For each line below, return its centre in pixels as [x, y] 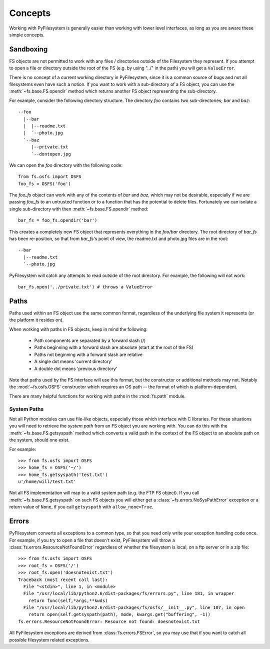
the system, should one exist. [39, 440]
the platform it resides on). [36, 320]
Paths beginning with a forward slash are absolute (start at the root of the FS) [114, 347]
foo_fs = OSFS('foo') [44, 183]
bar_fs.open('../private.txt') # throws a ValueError [85, 287]
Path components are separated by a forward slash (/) [90, 340]
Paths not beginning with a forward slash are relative [88, 354]
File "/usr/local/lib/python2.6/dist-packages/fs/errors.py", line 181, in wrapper [129, 593]
